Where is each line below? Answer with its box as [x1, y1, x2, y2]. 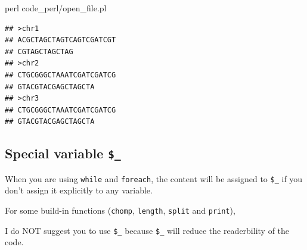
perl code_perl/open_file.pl [5, 2, 107, 14]
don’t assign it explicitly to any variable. [5, 184, 153, 196]
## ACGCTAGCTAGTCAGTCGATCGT [5, 36, 116, 45]
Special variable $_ [5, 144, 121, 162]
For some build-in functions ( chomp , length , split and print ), [5, 204, 235, 216]
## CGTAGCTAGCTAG [5, 47, 73, 56]
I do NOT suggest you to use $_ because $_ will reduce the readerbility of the [5, 224, 290, 236]
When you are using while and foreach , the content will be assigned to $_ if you [5, 172, 303, 185]
